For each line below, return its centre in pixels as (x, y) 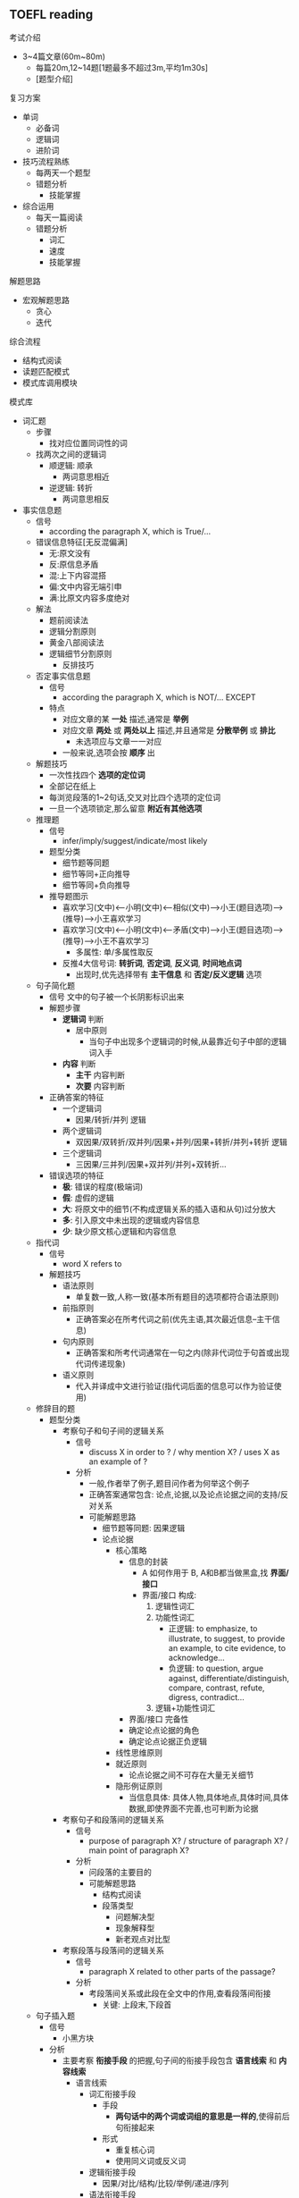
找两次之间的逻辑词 (71, 454)
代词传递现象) (101, 1363)
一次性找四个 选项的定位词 (97, 775)
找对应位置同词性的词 (88, 442)
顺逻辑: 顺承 (71, 465)
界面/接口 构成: (169, 1595)
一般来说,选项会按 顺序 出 (109, 752)
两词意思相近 (86, 476)
